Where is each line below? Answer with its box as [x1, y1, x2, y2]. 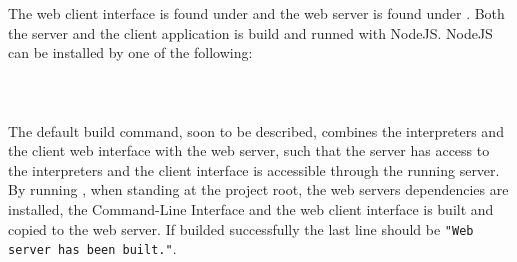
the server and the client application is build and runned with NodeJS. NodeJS [8, 22, 493, 43]
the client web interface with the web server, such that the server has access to [8, 140, 490, 161]
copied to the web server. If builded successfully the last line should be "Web [8, 218, 474, 239]
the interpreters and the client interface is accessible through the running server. [8, 159, 500, 180]
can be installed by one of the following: [8, 42, 253, 63]
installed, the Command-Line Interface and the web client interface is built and [8, 198, 494, 219]
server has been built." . [8, 238, 177, 259]
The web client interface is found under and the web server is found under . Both [8, 3, 505, 23]
